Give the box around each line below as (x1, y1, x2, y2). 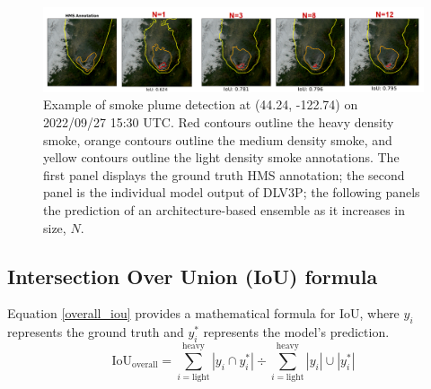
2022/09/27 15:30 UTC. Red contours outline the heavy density (43, 113, 394, 131)
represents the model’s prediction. (203, 323, 390, 341)
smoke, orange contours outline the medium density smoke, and (43, 130, 392, 149)
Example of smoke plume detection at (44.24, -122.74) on (43, 95, 358, 114)
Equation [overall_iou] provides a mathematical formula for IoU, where (7, 304, 400, 323)
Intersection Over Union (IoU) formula (7, 262, 378, 290)
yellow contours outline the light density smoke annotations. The (43, 148, 400, 167)
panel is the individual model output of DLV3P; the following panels (43, 183, 420, 202)
